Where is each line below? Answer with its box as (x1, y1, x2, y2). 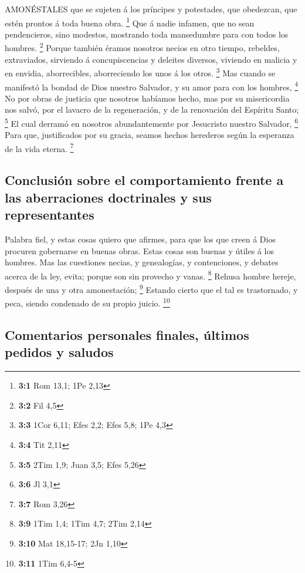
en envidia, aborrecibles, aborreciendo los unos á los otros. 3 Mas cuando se (5, 65, 276, 79)
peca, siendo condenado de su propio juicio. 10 (5, 295, 170, 309)
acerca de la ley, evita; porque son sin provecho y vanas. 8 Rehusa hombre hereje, (5, 268, 296, 282)
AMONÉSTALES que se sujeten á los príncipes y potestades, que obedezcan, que (5, 3, 297, 15)
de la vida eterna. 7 (5, 140, 74, 154)
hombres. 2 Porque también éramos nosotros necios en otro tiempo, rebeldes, (5, 40, 280, 54)
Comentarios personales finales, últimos (5, 325, 249, 343)
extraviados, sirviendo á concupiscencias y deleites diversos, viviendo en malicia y (5, 53, 297, 65)
